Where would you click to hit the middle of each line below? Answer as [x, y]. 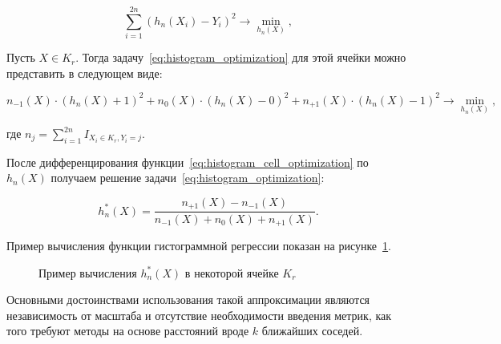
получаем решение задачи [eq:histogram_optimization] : [188, 178]
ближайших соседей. [312, 331]
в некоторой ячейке [232, 272]
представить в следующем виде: [85, 73]
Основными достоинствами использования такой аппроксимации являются [188, 299]
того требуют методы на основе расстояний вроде [128, 331]
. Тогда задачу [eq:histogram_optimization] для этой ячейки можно [241, 57]
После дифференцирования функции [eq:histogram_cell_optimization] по [188, 162]
